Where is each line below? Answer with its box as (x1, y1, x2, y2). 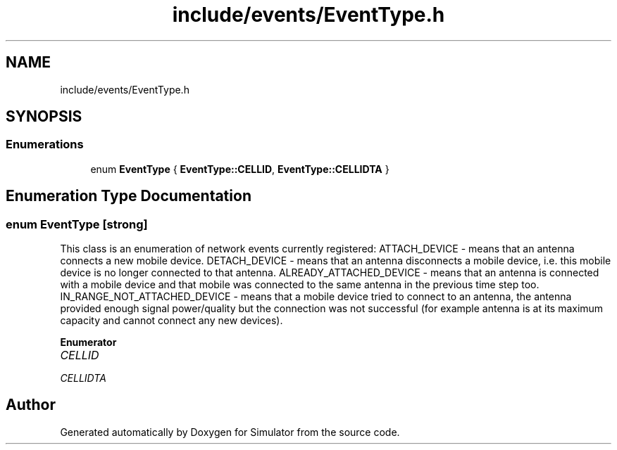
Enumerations (6, 137, 84, 152)
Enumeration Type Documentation (6, 187, 251, 205)
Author (6, 396, 56, 414)
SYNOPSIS (6, 108, 82, 126)
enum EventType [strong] (6, 217, 148, 231)
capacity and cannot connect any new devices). (60, 314, 283, 327)
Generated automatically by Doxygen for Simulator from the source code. (60, 425, 400, 438)
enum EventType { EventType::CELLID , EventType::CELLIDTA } (90, 162, 389, 175)
